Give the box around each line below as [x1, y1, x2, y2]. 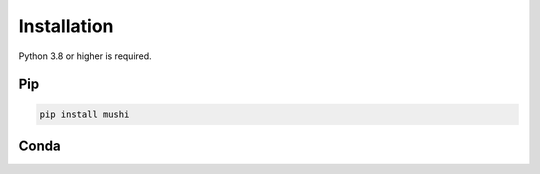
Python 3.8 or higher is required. [18, 50, 152, 62]
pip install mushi [39, 108, 130, 120]
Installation [18, 15, 114, 37]
